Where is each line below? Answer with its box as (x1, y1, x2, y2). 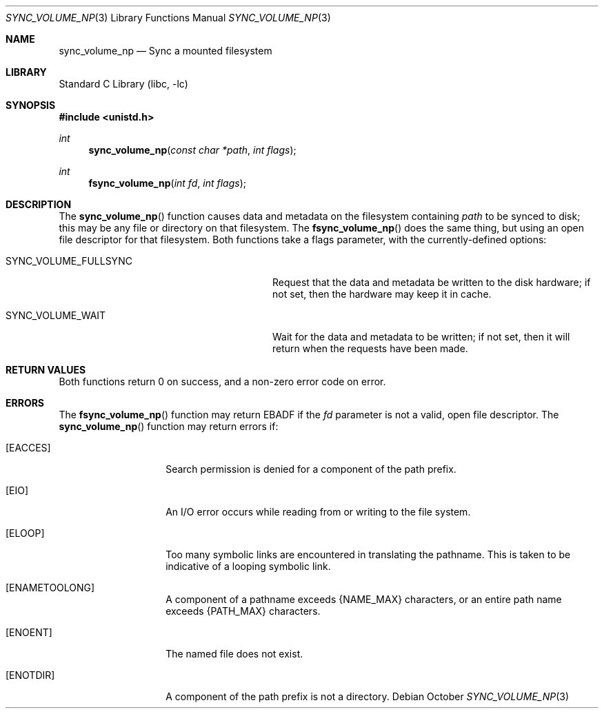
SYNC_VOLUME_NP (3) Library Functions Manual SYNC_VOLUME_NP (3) (6, 12, 331, 23)
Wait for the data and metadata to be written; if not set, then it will (272, 331, 570, 343)
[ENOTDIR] (6, 669, 55, 681)
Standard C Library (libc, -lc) (59, 78, 188, 90)
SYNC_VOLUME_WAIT (6, 309, 106, 321)
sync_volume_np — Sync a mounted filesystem (59, 45, 272, 57)
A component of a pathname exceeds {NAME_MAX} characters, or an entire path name (165, 593, 562, 605)
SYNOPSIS (6, 99, 56, 111)
